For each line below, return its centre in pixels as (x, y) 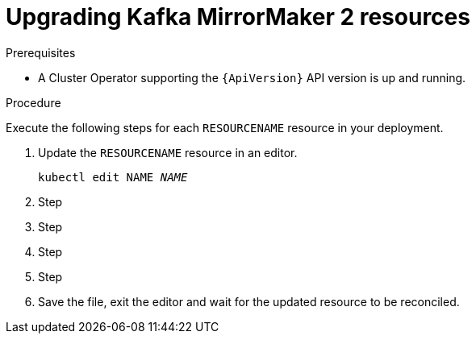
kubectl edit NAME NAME (113, 177)
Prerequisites (41, 52)
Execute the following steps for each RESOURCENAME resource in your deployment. (225, 127)
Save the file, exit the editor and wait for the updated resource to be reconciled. (249, 301)
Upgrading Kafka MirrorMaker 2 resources (238, 17)
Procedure (33, 102)
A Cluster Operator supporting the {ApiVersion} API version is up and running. (252, 77)
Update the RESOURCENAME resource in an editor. (168, 152)
